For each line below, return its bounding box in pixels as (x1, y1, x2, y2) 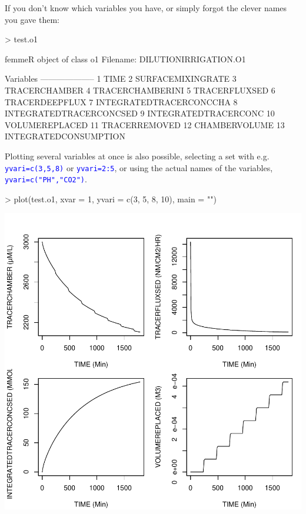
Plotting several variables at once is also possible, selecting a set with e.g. (5, 149, 270, 162)
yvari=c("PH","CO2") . (5, 173, 87, 185)
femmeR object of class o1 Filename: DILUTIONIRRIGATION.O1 (5, 52, 246, 65)
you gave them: (5, 13, 59, 25)
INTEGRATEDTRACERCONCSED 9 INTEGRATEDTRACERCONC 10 (5, 107, 275, 119)
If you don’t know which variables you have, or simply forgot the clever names (5, 2, 287, 14)
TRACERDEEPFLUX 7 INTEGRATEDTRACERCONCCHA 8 (5, 95, 238, 108)
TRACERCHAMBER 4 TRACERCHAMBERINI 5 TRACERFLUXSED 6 (5, 84, 275, 96)
